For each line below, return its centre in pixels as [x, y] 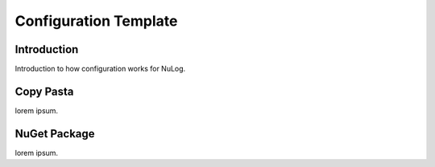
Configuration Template [96, 21]
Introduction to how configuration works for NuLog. [100, 69]
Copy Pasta [44, 91]
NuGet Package [55, 134]
